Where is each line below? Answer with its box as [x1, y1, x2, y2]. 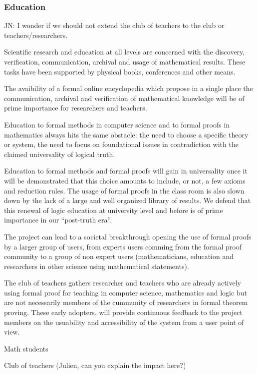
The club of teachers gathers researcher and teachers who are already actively [4, 277, 242, 288]
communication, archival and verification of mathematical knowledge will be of [4, 92, 245, 103]
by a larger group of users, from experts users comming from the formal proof [4, 241, 242, 251]
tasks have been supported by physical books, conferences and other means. [4, 66, 236, 76]
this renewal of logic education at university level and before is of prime [4, 204, 223, 215]
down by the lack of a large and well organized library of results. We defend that [4, 195, 251, 205]
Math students [4, 343, 48, 353]
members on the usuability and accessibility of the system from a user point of [4, 316, 244, 327]
